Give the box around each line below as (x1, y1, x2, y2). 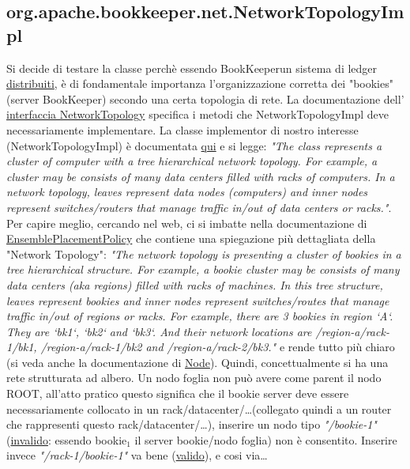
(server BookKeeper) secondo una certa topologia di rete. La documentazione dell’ (6, 90, 404, 107)
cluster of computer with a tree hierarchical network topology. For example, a (6, 153, 378, 169)
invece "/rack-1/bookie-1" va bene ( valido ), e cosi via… (6, 447, 268, 463)
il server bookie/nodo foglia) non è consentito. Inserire (134, 431, 397, 448)
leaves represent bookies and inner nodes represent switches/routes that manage (6, 292, 389, 308)
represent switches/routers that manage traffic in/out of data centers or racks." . (6, 199, 392, 215)
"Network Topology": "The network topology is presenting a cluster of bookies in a (6, 245, 401, 262)
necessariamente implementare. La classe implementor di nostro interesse (6, 121, 359, 138)
